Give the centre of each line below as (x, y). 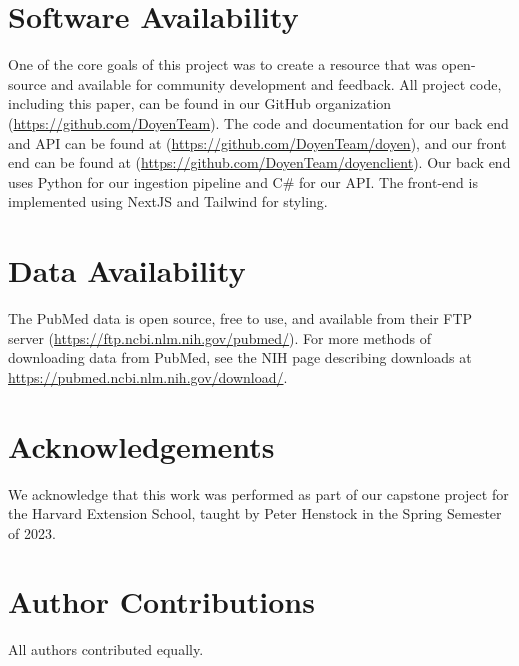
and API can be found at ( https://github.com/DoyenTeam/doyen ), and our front (257, 142)
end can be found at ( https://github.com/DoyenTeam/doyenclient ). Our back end (259, 162)
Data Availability (127, 270)
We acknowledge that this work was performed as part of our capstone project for (258, 493)
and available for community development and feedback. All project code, (276, 83)
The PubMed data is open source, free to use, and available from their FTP (240, 318)
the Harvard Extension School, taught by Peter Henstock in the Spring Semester (255, 513)
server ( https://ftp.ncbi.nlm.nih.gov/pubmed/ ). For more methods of (219, 337)
